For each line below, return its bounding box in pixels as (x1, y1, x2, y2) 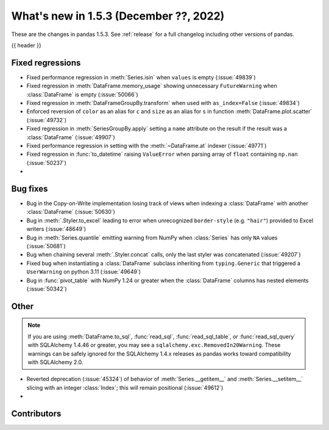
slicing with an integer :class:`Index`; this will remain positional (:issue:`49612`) (26, 384, 224, 391)
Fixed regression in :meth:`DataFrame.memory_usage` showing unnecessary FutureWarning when (26, 82, 277, 90)
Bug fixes (11, 183, 48, 194)
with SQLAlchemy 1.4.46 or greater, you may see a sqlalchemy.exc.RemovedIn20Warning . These (27, 341, 281, 349)
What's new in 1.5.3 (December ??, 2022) (11, 9, 225, 23)
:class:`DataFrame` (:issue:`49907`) (26, 133, 115, 140)
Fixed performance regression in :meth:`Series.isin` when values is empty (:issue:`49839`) (26, 73, 256, 81)
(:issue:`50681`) (26, 242, 66, 250)
